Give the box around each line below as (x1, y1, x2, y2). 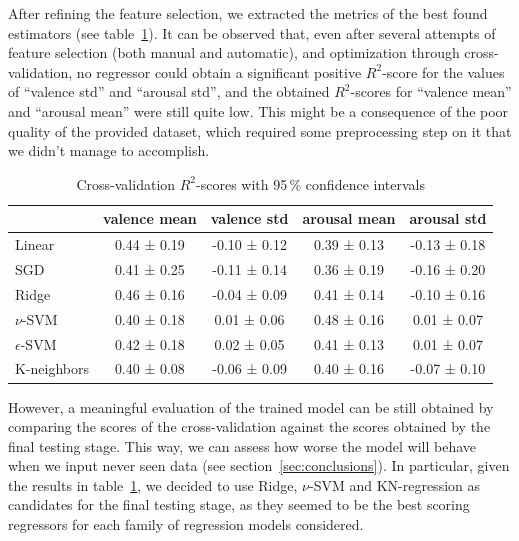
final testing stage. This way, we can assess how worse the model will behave (8, 435, 477, 456)
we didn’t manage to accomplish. (8, 140, 210, 161)
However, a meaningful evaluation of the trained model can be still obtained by (8, 396, 494, 417)
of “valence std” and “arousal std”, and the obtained (8, 81, 330, 102)
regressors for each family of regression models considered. (8, 514, 364, 535)
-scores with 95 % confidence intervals (196, 173, 425, 194)
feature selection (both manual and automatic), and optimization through (8, 42, 460, 63)
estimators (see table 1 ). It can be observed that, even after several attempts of (8, 22, 496, 43)
